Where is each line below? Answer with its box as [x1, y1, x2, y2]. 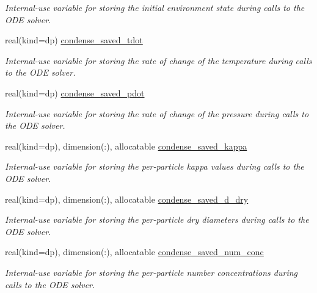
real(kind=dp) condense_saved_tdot [5, 34, 143, 46]
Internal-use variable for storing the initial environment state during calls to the [5, 1, 305, 13]
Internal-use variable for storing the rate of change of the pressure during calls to [5, 107, 309, 120]
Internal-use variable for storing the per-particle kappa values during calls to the [5, 160, 304, 173]
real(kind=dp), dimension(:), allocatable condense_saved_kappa [5, 139, 247, 152]
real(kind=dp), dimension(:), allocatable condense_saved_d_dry [5, 192, 249, 205]
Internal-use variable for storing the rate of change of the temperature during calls [5, 54, 312, 67]
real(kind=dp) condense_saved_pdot [5, 86, 145, 99]
